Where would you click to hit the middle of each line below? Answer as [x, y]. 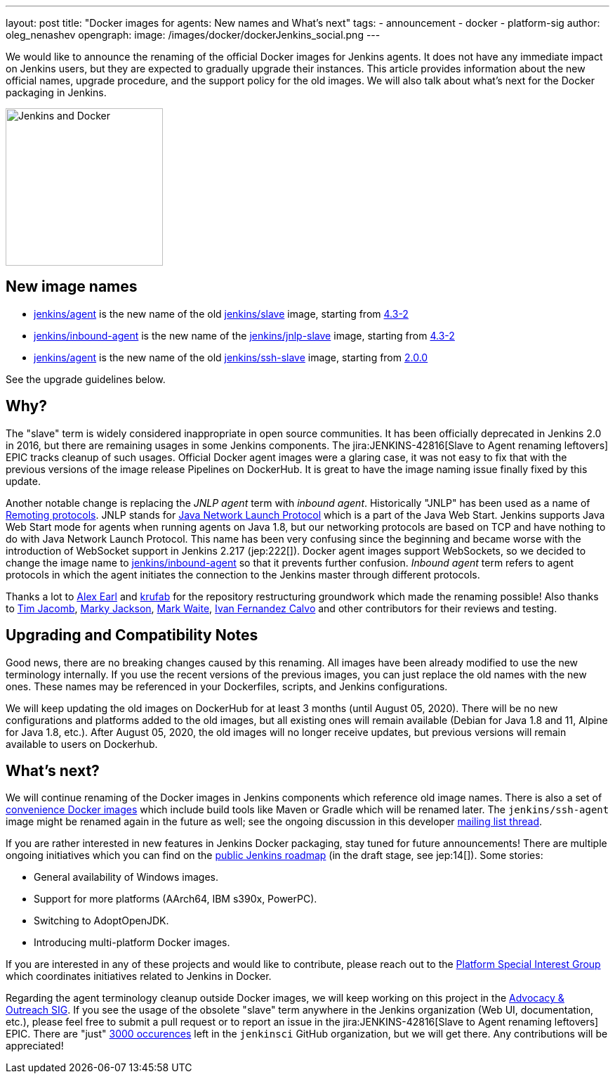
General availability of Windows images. [126, 877]
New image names [72, 287]
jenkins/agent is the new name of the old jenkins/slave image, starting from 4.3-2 [221, 314]
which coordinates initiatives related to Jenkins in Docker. [139, 976]
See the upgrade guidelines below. [86, 379]
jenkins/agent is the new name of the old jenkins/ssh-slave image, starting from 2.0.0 [231, 357]
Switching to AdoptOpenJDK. [101, 921]
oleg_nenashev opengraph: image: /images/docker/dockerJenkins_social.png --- [193, 35]
